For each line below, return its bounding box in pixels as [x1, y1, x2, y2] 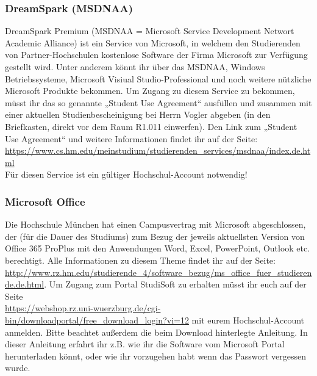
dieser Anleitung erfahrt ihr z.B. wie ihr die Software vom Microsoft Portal [5, 338, 285, 350]
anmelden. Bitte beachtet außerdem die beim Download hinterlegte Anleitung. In [5, 325, 308, 338]
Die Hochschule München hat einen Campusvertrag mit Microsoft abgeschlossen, [5, 218, 306, 231]
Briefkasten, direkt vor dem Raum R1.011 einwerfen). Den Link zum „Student [5, 120, 297, 132]
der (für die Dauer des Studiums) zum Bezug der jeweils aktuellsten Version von [5, 230, 305, 242]
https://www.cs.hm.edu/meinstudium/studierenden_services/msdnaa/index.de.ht [5, 144, 311, 157]
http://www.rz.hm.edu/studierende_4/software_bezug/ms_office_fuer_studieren [5, 266, 312, 278]
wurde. [5, 361, 30, 374]
